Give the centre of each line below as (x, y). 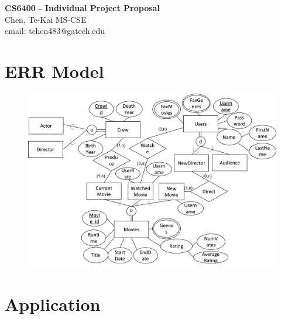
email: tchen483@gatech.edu (55, 31)
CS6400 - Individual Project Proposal (82, 8)
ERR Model (54, 71)
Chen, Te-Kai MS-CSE (46, 19)
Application (53, 304)
